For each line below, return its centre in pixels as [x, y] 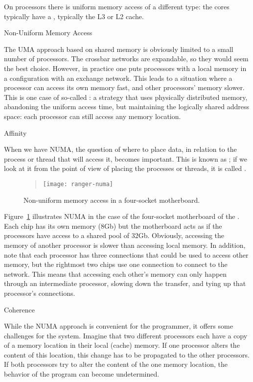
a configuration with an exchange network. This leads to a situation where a [118, 78]
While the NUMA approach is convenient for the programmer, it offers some [118, 326]
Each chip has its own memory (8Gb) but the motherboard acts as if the [113, 226]
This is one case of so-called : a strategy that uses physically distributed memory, [126, 97]
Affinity [15, 132]
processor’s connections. [40, 293]
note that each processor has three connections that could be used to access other [126, 254]
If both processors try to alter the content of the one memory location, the [116, 364]
